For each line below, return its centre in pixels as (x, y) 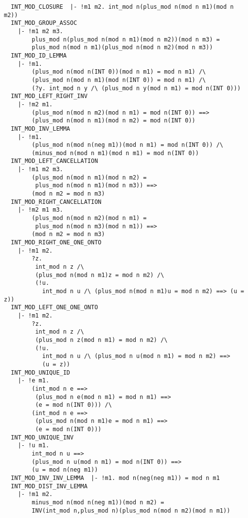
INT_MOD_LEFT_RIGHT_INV (49, 96)
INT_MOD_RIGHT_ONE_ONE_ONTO (56, 243)
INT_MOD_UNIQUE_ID (41, 372)
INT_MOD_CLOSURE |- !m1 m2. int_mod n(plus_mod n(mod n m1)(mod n (122, 7)
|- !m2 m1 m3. (40, 210)
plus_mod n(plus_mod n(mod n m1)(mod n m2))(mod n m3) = (126, 39)
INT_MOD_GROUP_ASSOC (44, 23)
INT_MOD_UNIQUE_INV (42, 437)
